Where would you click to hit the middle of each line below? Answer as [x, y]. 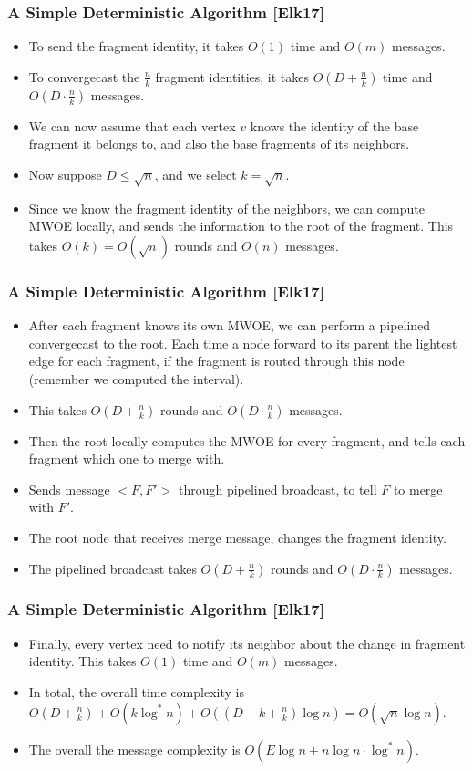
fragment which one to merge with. [127, 458]
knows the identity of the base [334, 125]
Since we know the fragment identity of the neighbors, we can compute [226, 208]
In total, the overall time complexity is [136, 691]
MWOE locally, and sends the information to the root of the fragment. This [241, 226]
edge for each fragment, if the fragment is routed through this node [216, 361]
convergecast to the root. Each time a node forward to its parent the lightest [243, 343]
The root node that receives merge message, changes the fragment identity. [237, 537]
